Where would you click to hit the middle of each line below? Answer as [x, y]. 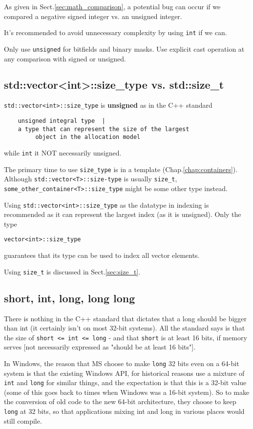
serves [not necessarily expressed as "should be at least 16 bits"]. [100, 347]
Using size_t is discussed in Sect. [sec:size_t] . [72, 271]
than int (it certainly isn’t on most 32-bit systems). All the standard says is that [125, 328]
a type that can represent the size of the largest [104, 129]
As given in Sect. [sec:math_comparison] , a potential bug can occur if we [112, 6]
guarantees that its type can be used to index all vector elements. [102, 255]
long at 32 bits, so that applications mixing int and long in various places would [124, 411]
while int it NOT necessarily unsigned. [63, 152]
